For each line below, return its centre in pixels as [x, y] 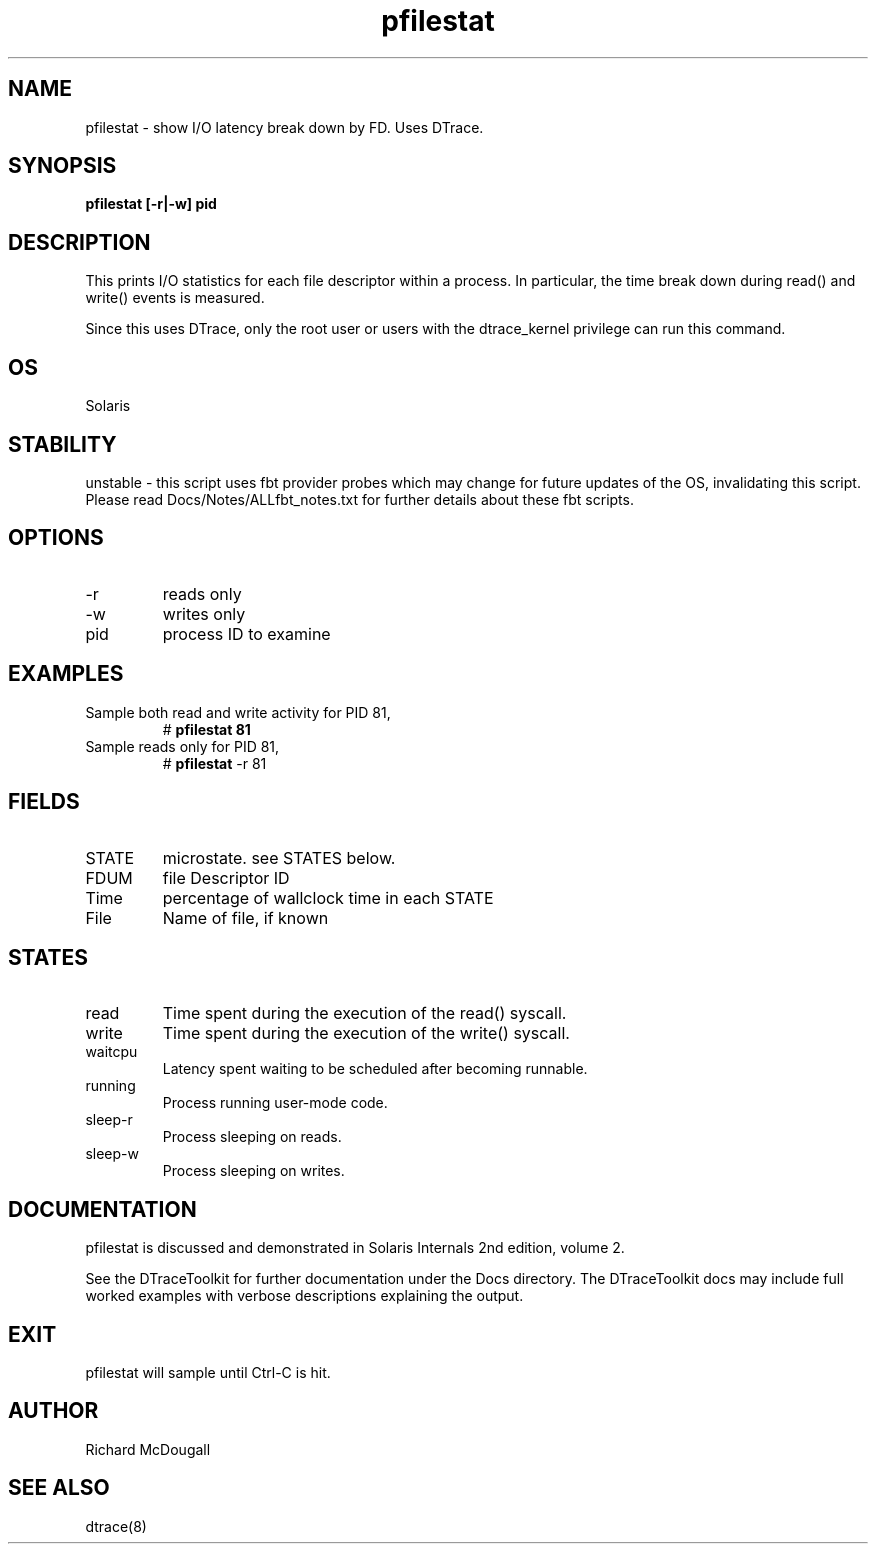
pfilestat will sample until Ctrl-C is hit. [208, 1373]
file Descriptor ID [226, 877]
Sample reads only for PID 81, [182, 746]
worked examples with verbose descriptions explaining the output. [304, 1296]
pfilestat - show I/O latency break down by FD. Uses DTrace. [284, 127]
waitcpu [111, 1052]
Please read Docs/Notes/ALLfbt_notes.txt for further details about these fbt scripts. [359, 499]
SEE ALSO [59, 1488]
